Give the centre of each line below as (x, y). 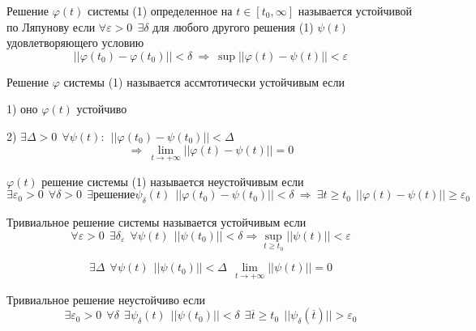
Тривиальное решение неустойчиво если (106, 299)
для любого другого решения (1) (233, 26)
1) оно (22, 109)
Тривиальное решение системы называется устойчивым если (157, 222)
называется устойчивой (355, 11)
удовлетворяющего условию (75, 42)
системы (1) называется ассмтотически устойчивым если (204, 81)
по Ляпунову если (51, 26)
